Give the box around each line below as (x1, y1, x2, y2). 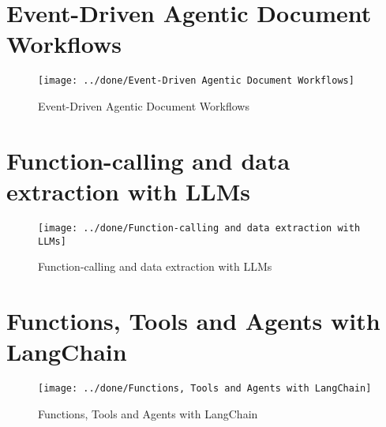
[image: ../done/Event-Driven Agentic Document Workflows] (38, 75, 354, 87)
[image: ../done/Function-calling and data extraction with (38, 222, 361, 234)
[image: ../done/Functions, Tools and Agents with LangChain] (38, 383, 372, 395)
